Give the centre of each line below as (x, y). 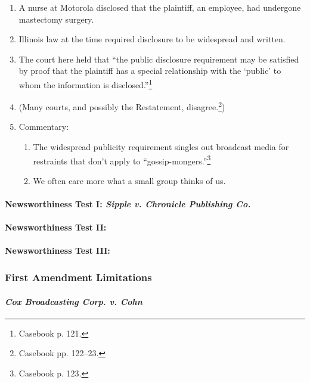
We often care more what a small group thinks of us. (129, 180)
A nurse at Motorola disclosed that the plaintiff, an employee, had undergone (160, 7)
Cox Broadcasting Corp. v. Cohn (74, 301)
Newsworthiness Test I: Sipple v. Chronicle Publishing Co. (128, 204)
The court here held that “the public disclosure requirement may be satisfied (159, 59)
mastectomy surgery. (56, 19)
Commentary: (44, 127)
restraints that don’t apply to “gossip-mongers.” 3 (122, 160)
